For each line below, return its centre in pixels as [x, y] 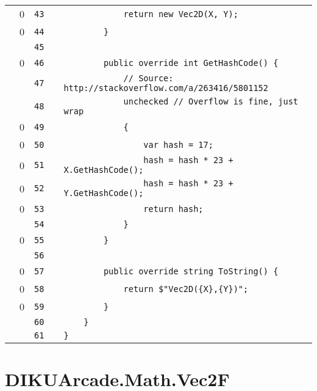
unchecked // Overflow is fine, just [211, 101]
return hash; [173, 209]
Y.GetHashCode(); [104, 193]
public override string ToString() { [191, 271]
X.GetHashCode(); [104, 170]
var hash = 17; [178, 144]
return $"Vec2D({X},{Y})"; [186, 289]
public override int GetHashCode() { [191, 63]
